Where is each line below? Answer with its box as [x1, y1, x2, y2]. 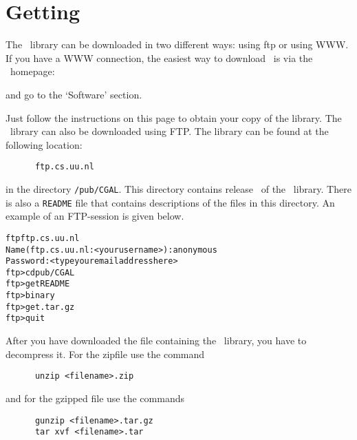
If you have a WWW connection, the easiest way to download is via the [6, 50, 313, 65]
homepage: [10, 64, 55, 78]
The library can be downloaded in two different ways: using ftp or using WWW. [6, 37, 349, 52]
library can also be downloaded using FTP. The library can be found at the [10, 124, 329, 138]
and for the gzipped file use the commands [6, 390, 184, 405]
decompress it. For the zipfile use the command [6, 346, 205, 361]
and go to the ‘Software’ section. [6, 87, 142, 101]
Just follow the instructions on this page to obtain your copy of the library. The [6, 110, 342, 125]
